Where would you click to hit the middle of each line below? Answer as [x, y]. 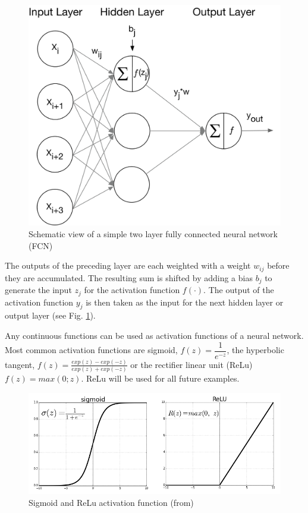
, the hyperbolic [255, 350]
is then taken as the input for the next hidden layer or [185, 302]
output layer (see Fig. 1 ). [50, 315]
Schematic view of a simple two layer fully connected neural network [153, 234]
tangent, [20, 364]
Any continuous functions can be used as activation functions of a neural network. [154, 335]
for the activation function [132, 290]
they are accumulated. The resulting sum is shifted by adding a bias [129, 277]
